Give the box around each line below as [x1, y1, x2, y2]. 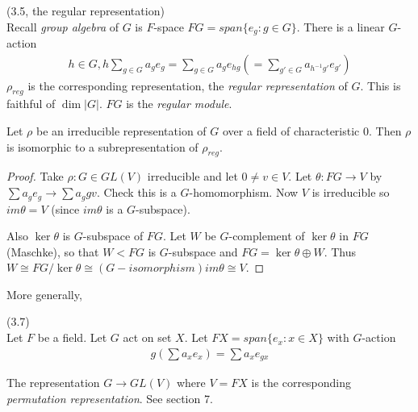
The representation [6, 374, 100, 391]
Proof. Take [6, 168, 64, 185]
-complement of [228, 227, 305, 244]
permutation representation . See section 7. [6, 389, 213, 406]
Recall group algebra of [6, 18, 119, 35]
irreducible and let [147, 168, 238, 185]
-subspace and [168, 243, 238, 260]
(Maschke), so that [6, 243, 99, 260]
